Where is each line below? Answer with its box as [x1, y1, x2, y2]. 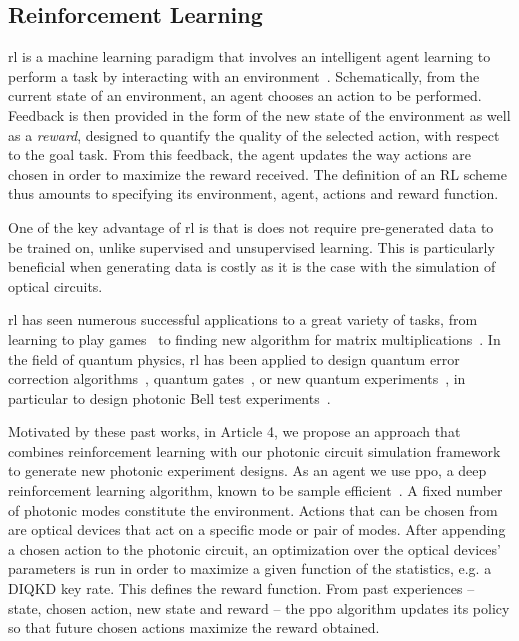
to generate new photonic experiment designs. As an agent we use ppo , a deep [8, 460, 487, 481]
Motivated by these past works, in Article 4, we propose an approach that [8, 421, 461, 442]
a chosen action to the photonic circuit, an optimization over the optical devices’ [8, 538, 501, 559]
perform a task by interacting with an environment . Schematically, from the [8, 65, 480, 86]
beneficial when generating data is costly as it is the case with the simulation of [8, 256, 496, 277]
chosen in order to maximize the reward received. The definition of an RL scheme [8, 163, 507, 184]
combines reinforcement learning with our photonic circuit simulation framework [8, 440, 501, 461]
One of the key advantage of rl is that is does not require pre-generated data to [8, 216, 494, 237]
